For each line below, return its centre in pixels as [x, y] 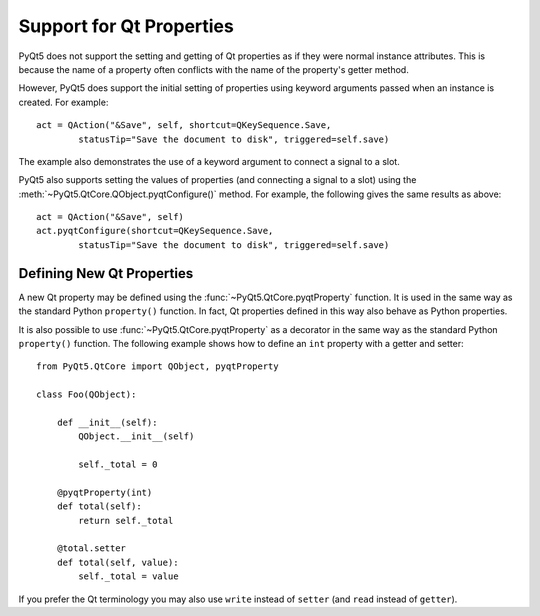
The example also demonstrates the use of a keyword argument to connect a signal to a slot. [209, 161]
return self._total [126, 520]
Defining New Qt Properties [106, 273]
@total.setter [91, 548]
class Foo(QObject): [86, 394]
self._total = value [128, 576]
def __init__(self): [107, 422]
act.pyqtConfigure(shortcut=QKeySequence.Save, [155, 231]
